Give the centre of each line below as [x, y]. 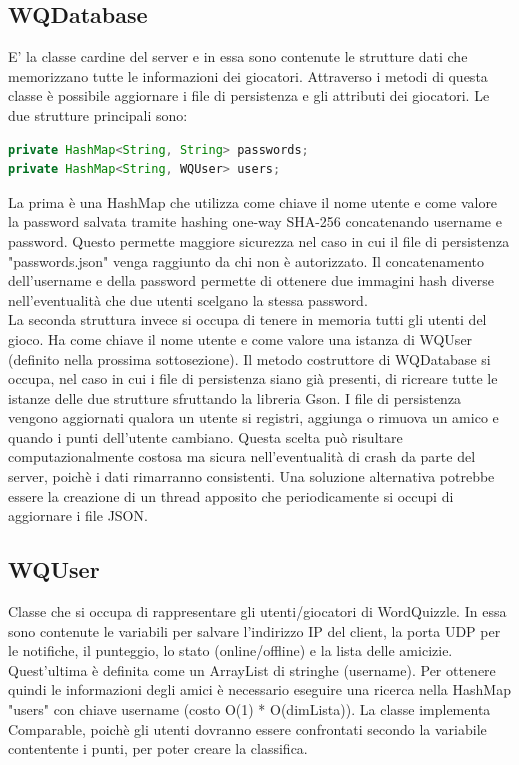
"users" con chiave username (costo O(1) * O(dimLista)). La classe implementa [249, 709]
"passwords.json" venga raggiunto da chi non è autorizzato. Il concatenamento [246, 260]
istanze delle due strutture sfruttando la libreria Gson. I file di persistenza [235, 397]
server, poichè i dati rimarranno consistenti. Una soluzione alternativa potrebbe [251, 476]
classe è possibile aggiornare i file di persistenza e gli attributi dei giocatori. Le [249, 95]
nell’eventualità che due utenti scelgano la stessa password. [188, 299]
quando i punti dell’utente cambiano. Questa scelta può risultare [205, 436]
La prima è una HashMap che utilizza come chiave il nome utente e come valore [253, 201]
